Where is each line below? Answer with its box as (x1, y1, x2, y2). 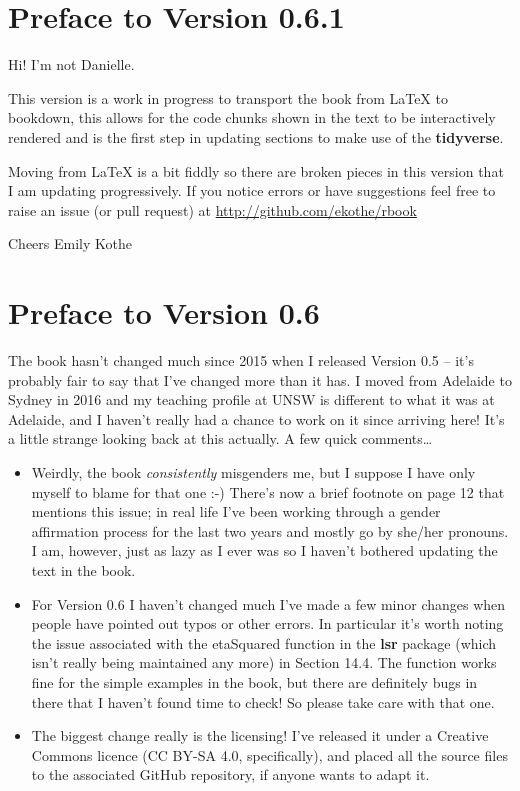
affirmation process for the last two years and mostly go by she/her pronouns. (31, 520, 509, 541)
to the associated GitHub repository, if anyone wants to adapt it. (31, 764, 430, 785)
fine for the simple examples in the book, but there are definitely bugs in (31, 671, 478, 692)
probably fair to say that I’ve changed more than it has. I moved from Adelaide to (8, 369, 512, 390)
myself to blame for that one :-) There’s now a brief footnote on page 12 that (31, 481, 505, 502)
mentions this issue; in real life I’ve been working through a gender (31, 501, 441, 522)
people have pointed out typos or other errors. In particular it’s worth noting (31, 613, 504, 634)
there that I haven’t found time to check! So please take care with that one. (31, 691, 495, 712)
